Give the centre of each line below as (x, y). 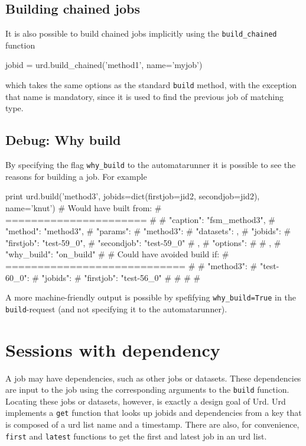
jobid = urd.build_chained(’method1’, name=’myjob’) (104, 65)
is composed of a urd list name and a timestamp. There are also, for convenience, (152, 424)
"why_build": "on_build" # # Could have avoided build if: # (117, 254)
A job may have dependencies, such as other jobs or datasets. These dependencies (153, 378)
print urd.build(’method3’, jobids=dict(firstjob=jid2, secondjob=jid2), (133, 196)
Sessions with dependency (113, 349)
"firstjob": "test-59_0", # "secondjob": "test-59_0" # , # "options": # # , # (143, 242)
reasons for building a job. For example (76, 176)
